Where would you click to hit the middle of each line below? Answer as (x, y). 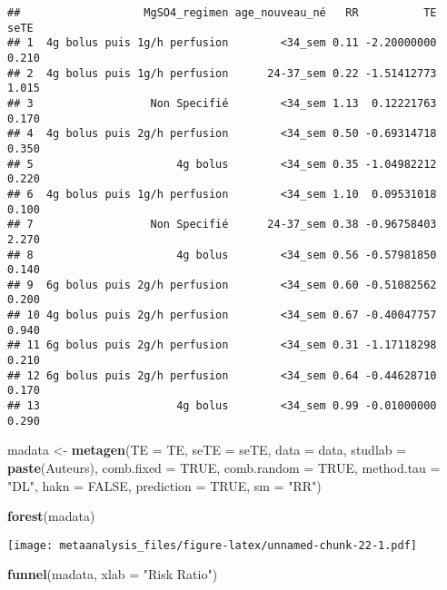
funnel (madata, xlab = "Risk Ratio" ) (113, 574)
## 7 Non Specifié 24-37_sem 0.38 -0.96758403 (222, 225)
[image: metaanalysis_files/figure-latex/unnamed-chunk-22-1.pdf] (213, 545)
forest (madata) (51, 516)
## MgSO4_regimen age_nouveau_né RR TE (222, 13)
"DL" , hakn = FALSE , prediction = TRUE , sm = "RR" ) (164, 485)
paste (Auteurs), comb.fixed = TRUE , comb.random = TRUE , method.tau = (224, 467)
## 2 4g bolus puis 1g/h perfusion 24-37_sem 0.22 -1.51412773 (222, 73)
